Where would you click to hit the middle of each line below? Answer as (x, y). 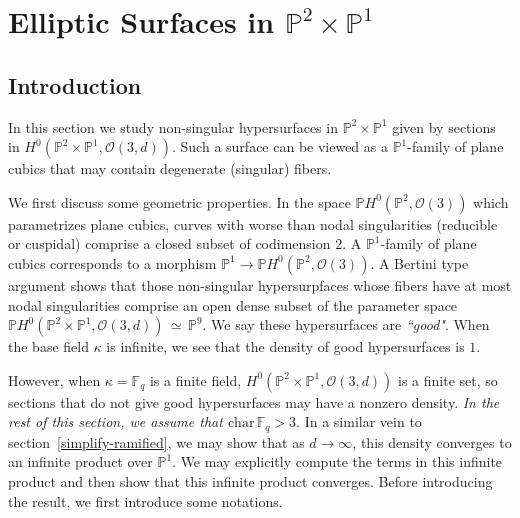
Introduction (75, 84)
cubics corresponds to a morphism (112, 262)
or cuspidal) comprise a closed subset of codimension (169, 243)
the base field (48, 346)
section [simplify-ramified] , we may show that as (156, 441)
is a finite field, (195, 379)
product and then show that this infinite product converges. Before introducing (250, 480)
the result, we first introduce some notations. (145, 500)
